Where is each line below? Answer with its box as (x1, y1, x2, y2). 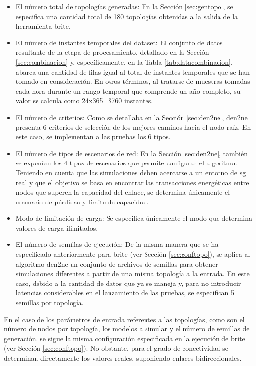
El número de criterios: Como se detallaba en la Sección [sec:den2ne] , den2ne (15, 112, 248, 122)
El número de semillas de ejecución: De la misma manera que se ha (15, 239, 219, 249)
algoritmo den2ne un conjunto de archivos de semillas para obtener (15, 258, 218, 269)
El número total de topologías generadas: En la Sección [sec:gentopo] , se (15, 1, 233, 11)
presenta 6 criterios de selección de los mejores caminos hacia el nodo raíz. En (15, 122, 251, 132)
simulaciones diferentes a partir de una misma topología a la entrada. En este (15, 268, 250, 279)
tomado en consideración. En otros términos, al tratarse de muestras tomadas (15, 76, 250, 86)
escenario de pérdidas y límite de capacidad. (15, 196, 149, 206)
